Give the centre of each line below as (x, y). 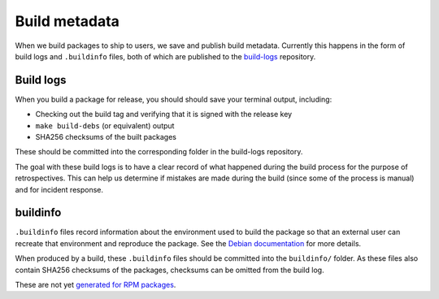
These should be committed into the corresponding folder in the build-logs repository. (159, 152)
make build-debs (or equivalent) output (105, 125)
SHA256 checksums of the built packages (106, 137)
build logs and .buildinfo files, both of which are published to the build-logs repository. (165, 56)
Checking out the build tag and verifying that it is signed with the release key (164, 115)
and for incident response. (59, 189)
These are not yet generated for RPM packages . (96, 285)
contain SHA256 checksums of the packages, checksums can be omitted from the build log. (170, 270)
